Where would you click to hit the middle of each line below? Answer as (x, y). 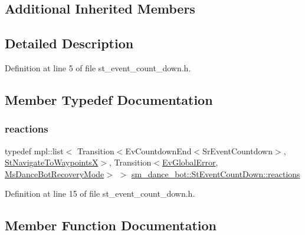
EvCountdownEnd (158, 150)
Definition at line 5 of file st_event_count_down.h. (98, 67)
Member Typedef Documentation (109, 99)
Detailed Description (69, 43)
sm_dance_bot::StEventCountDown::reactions (216, 173)
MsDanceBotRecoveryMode (55, 173)
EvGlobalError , (190, 162)
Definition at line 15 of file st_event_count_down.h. (100, 193)
